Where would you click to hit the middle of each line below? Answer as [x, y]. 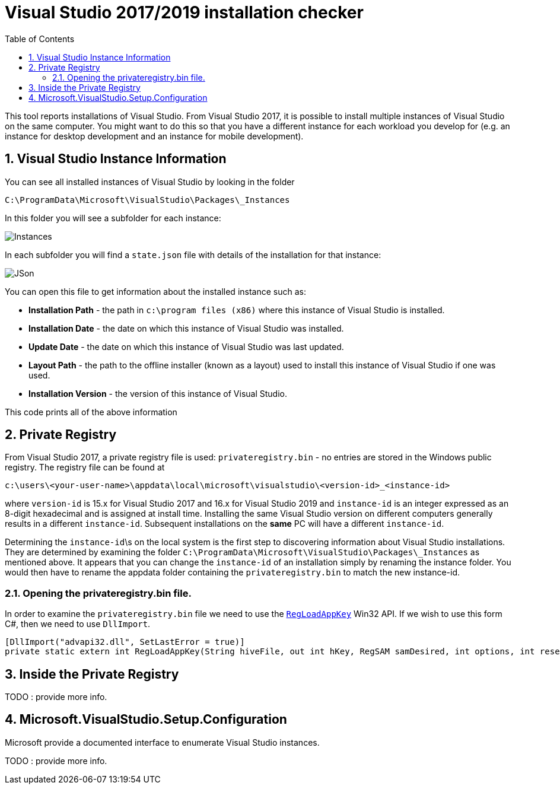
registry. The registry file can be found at [85, 467]
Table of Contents [40, 39]
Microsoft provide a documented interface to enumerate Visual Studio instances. [162, 742]
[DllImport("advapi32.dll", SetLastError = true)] [125, 642]
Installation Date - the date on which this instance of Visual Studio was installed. [186, 328]
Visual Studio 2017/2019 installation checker [184, 12]
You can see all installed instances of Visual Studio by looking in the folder [150, 182]
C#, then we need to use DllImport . [78, 624]
